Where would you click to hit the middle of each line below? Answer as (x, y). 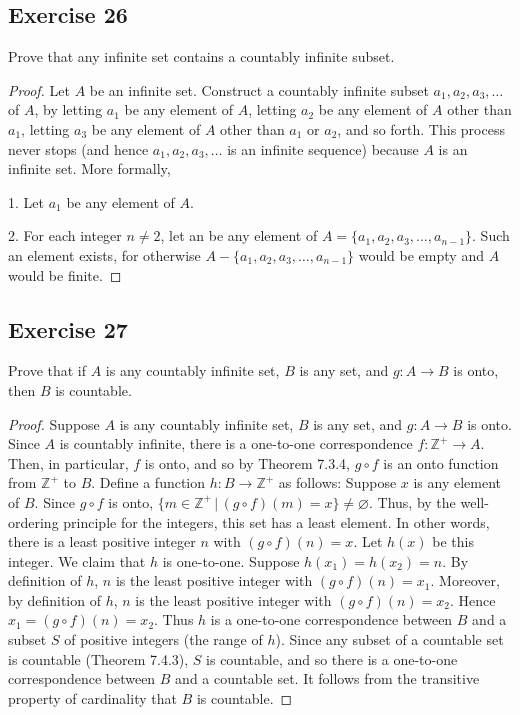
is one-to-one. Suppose (231, 560)
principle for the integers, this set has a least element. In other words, (276, 521)
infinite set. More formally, (89, 168)
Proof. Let (39, 89)
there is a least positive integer (102, 541)
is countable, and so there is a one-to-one (332, 658)
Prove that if (47, 370)
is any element (457, 482)
